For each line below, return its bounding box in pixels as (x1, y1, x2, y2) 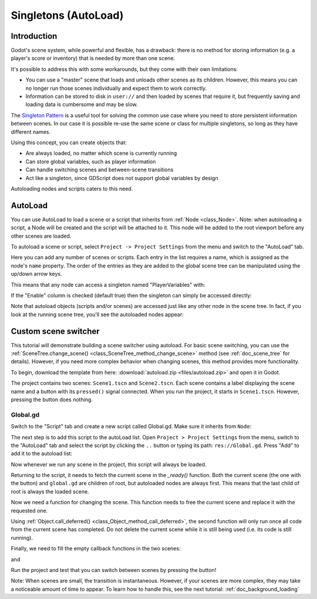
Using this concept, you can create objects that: (11, 138, 127, 146)
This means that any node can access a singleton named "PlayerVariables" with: (11, 281, 205, 288)
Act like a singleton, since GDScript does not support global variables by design (25, 174, 218, 181)
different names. (11, 128, 51, 135)
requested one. (11, 507, 48, 514)
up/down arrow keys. (11, 270, 62, 277)
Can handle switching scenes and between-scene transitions (25, 166, 174, 173)
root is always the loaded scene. (11, 488, 89, 495)
